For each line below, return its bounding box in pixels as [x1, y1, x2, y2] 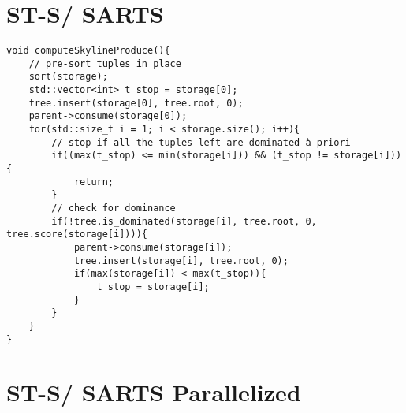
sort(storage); [28, 71, 108, 83]
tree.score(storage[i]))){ [6, 229, 147, 240]
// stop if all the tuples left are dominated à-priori [51, 136, 351, 148]
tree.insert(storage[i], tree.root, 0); [73, 255, 289, 266]
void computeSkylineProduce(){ [6, 45, 170, 57]
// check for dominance [51, 203, 176, 214]
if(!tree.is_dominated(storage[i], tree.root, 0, [51, 215, 317, 227]
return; [73, 176, 114, 188]
